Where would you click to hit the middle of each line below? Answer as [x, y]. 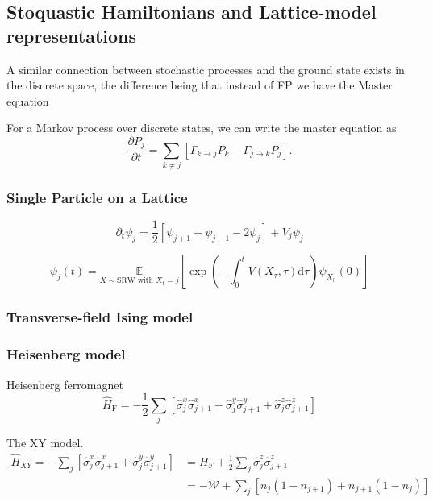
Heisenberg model [66, 354]
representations [72, 35]
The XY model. [45, 442]
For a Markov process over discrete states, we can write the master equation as [202, 128]
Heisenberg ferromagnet [65, 384]
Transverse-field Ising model [100, 317]
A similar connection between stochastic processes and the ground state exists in [206, 69]
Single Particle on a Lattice [97, 198]
